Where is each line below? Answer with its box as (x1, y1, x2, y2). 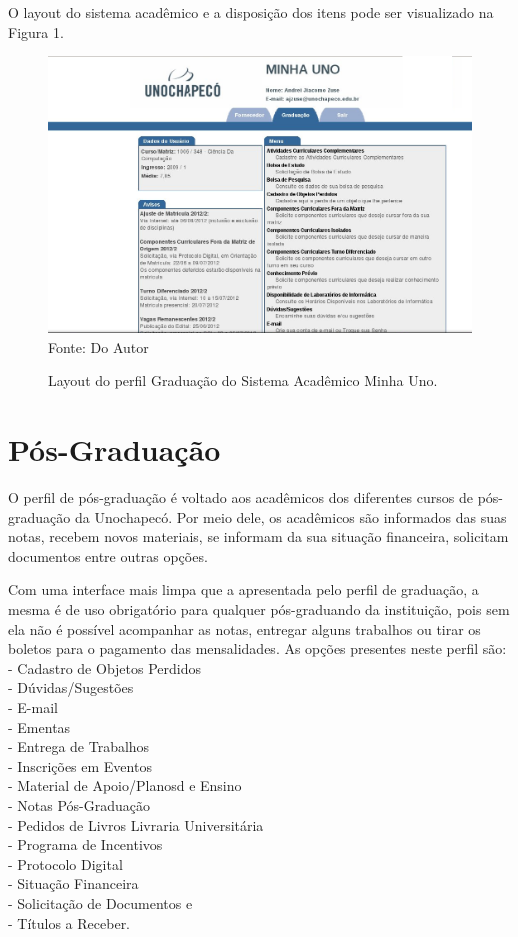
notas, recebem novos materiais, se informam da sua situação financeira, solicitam (8, 526, 509, 547)
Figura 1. (8, 21, 64, 42)
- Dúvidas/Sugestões (8, 677, 134, 698)
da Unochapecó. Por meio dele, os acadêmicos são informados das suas (74, 506, 507, 527)
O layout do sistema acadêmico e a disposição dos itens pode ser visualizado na (8, 2, 494, 22)
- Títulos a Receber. (8, 912, 131, 933)
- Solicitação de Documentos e (8, 892, 193, 913)
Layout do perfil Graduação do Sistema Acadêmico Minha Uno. (48, 370, 438, 391)
